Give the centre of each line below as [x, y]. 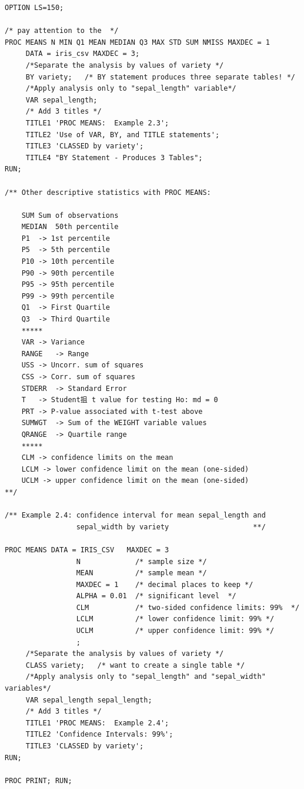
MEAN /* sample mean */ [141, 573]
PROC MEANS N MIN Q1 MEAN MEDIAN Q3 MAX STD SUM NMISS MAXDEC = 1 [138, 42]
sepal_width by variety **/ [171, 527]
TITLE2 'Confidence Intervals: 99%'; [99, 735]
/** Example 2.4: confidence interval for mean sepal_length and [135, 515]
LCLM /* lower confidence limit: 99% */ [175, 619]
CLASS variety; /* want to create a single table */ [135, 665]
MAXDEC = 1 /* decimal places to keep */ [165, 584]
